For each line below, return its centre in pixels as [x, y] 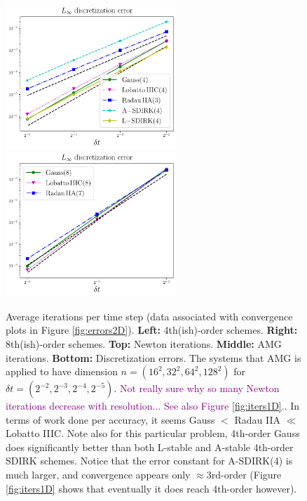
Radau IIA [258, 419]
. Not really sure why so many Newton [197, 388]
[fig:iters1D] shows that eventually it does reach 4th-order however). [151, 488]
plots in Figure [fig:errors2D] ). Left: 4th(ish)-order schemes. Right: [152, 330]
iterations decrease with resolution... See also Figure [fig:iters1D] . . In [153, 406]
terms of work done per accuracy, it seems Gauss [110, 419]
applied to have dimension [62, 371]
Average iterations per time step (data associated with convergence [149, 316]
